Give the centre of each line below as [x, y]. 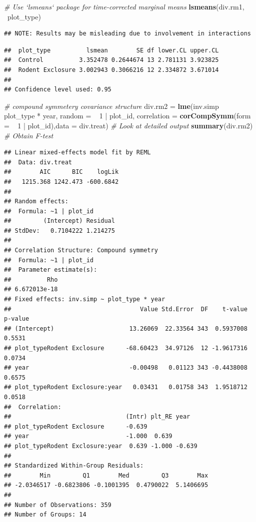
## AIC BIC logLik [61, 172]
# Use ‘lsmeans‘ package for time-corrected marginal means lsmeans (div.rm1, [124, 6]
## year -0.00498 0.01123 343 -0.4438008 [126, 368]
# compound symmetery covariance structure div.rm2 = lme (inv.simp [111, 106]
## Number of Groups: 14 [45, 515]
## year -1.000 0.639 [88, 436]
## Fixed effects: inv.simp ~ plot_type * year [85, 299]
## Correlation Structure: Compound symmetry [81, 251]
